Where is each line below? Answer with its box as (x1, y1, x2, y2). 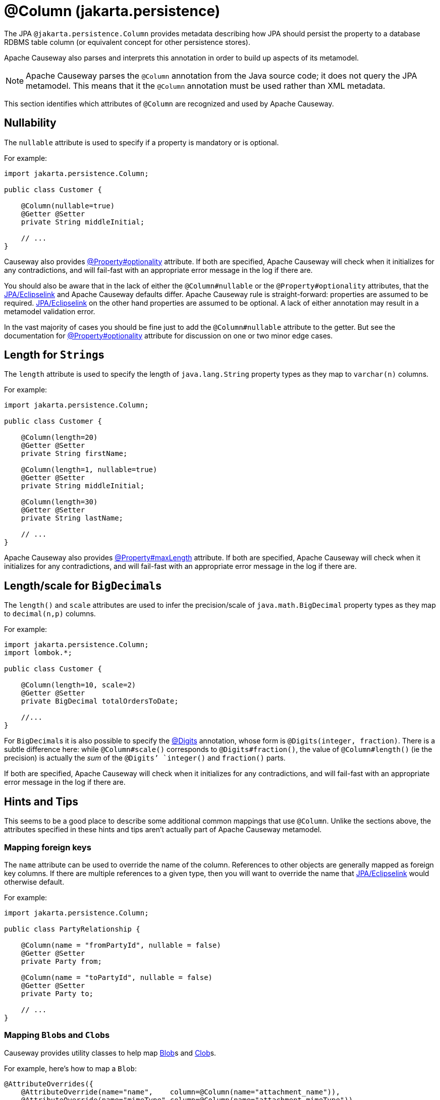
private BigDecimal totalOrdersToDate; (21, 697, 179, 706)
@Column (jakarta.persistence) (4, 3, 221, 20)
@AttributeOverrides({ (4, 1079, 94, 1088)
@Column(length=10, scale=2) (21, 681, 136, 689)
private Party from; (21, 957, 102, 965)
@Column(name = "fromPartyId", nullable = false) (21, 941, 221, 949)
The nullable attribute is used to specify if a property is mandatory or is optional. (4, 138, 279, 147)
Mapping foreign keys (4, 842, 91, 852)
